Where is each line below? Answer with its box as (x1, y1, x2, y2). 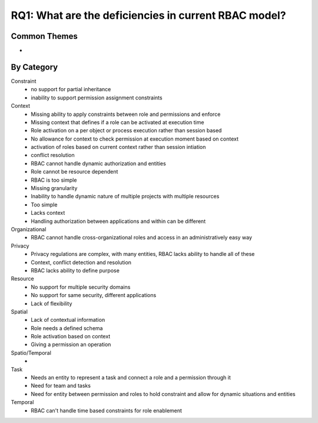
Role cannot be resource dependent (31, 168, 118, 175)
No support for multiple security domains (31, 283, 131, 291)
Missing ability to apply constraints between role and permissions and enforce (31, 111, 221, 118)
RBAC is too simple (31, 176, 77, 184)
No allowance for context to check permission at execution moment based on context (31, 135, 238, 142)
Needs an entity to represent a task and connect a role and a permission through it (31, 374, 231, 381)
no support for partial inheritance (31, 86, 111, 93)
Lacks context (31, 209, 65, 217)
